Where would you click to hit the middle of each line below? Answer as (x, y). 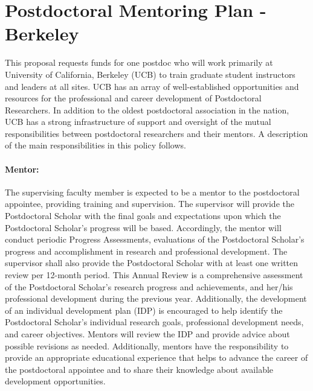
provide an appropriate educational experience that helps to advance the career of (156, 358)
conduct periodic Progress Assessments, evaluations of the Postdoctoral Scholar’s (155, 239)
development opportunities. (55, 381)
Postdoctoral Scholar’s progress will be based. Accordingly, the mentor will (143, 227)
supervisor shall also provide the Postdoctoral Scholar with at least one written (152, 263)
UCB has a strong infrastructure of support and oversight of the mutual (138, 122)
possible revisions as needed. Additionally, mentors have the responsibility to (147, 345)
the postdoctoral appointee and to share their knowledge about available (139, 369)
